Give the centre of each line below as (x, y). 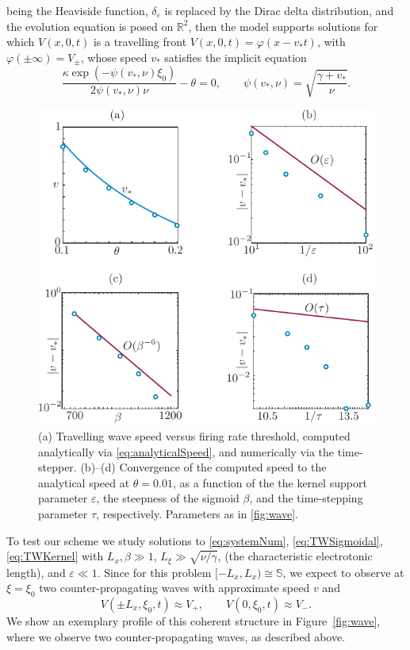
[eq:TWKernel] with (55, 556)
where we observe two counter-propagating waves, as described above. (176, 636)
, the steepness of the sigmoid (168, 498)
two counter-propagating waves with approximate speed (174, 588)
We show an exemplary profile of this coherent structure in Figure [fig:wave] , (194, 621)
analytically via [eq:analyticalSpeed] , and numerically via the (186, 451)
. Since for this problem (154, 572)
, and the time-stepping (306, 498)
